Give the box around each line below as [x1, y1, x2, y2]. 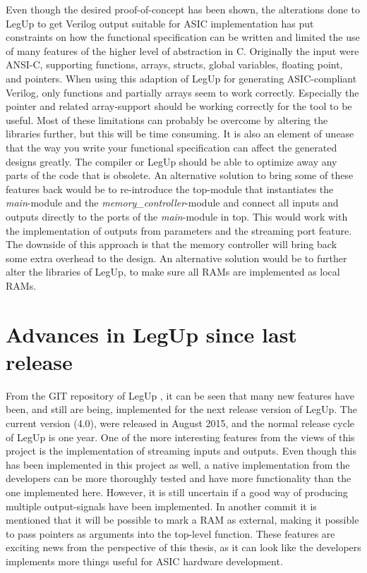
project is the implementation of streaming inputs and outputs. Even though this [6, 443, 356, 458]
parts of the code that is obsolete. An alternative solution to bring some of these [6, 168, 354, 183]
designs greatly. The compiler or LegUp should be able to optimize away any [6, 154, 337, 168]
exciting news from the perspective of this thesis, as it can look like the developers [6, 540, 361, 555]
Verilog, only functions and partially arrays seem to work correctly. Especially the [6, 85, 359, 99]
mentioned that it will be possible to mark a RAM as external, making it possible [6, 512, 359, 527]
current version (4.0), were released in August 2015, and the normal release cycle [6, 415, 355, 430]
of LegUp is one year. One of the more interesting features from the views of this [6, 429, 355, 444]
